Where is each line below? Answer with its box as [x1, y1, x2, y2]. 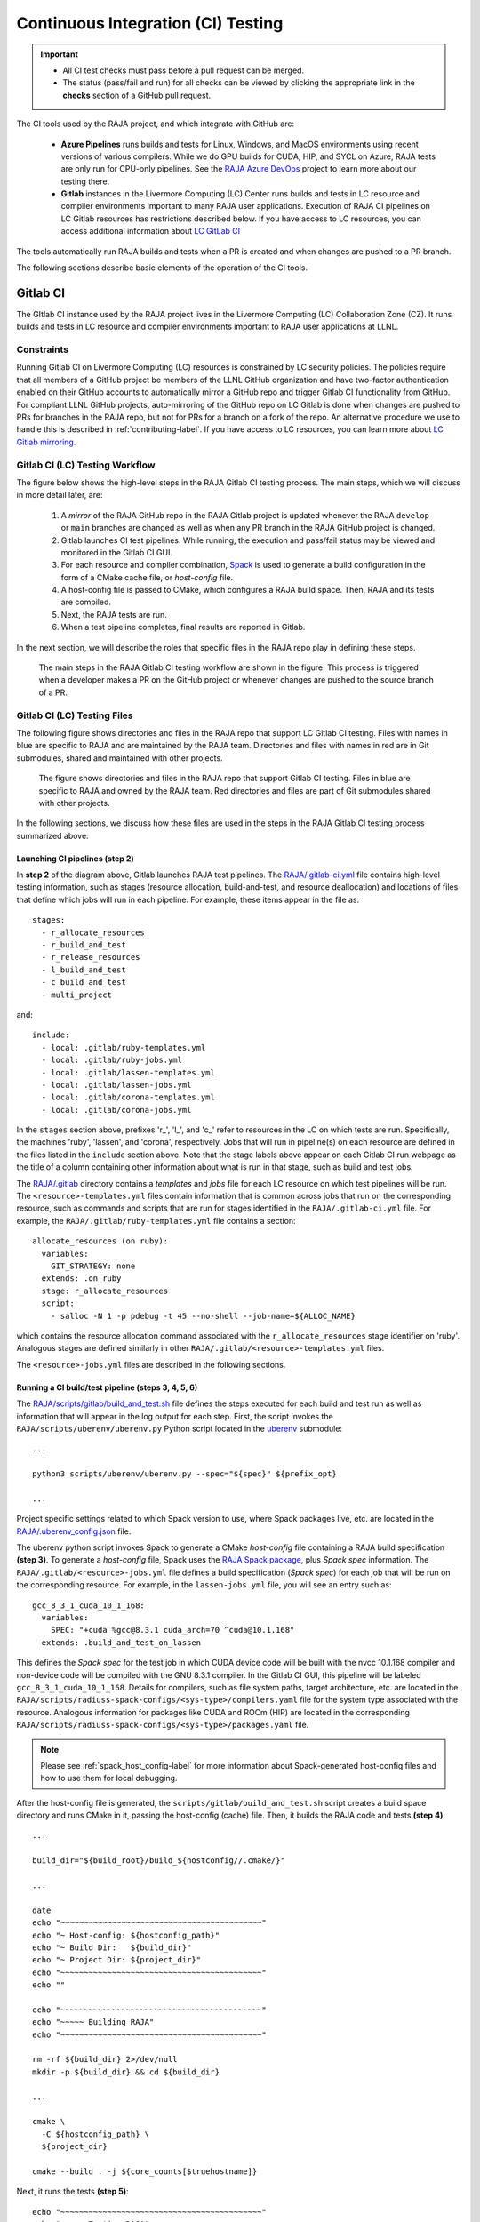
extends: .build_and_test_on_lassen [41, 1637, 202, 1648]
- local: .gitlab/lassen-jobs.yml [41, 1080, 192, 1090]
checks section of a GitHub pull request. [62, 90, 212, 100]
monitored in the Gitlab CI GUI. [60, 547, 173, 557]
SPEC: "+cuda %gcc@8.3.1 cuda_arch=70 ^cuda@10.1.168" [50, 1625, 295, 1635]
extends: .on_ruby [41, 1274, 122, 1283]
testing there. [60, 176, 110, 187]
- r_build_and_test [41, 940, 126, 950]
